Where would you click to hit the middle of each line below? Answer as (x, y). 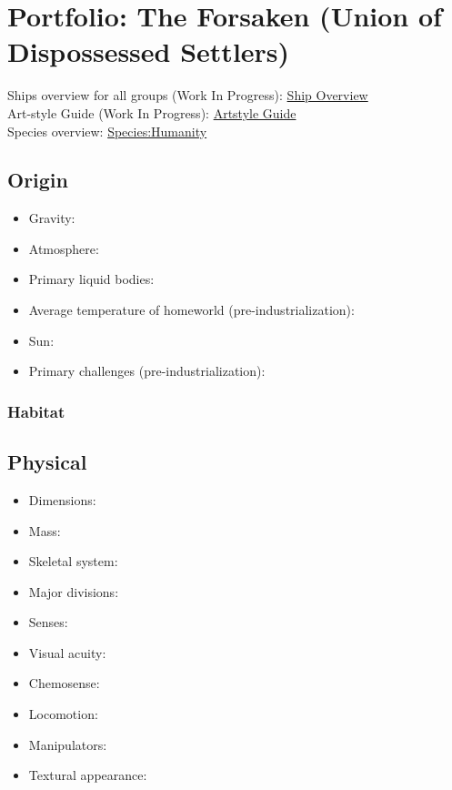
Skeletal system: (73, 561)
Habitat (36, 411)
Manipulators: (68, 744)
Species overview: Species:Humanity (107, 131)
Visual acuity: (67, 652)
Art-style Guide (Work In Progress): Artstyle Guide (152, 112)
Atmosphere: (64, 248)
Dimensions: (62, 499)
